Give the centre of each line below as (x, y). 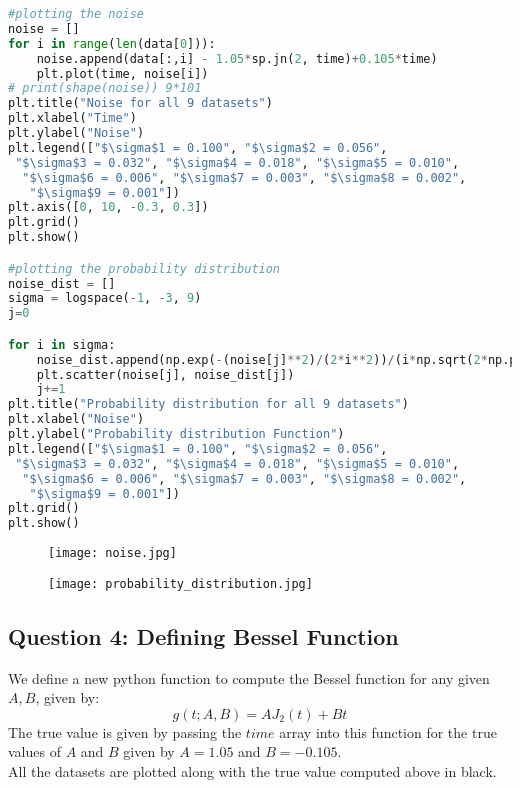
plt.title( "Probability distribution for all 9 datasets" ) (208, 404)
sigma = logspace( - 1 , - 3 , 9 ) (105, 298)
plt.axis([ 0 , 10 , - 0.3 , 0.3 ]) (108, 207)
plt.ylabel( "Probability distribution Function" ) (176, 434)
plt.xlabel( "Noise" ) (76, 419)
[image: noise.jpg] (112, 553)
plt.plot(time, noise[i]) (122, 73)
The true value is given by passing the (125, 731)
